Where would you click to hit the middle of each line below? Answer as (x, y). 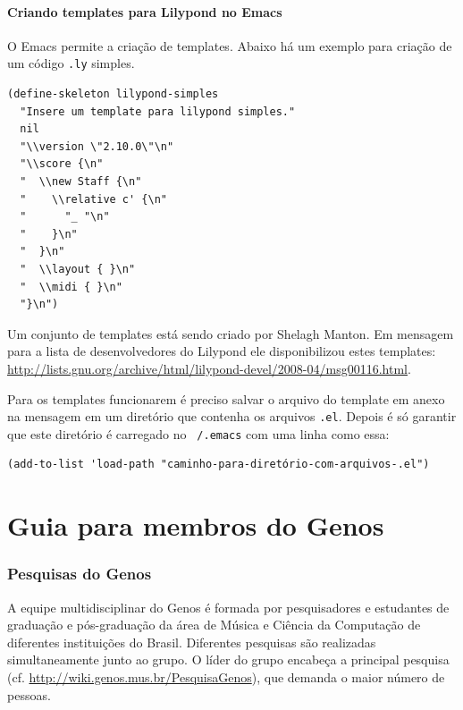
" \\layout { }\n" (78, 269)
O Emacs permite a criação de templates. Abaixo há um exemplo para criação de (230, 45)
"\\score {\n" (62, 164)
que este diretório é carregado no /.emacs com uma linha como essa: (198, 433)
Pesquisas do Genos (80, 574)
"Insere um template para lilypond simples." (158, 111)
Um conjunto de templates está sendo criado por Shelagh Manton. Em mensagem (231, 333)
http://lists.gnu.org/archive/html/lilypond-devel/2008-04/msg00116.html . (209, 368)
